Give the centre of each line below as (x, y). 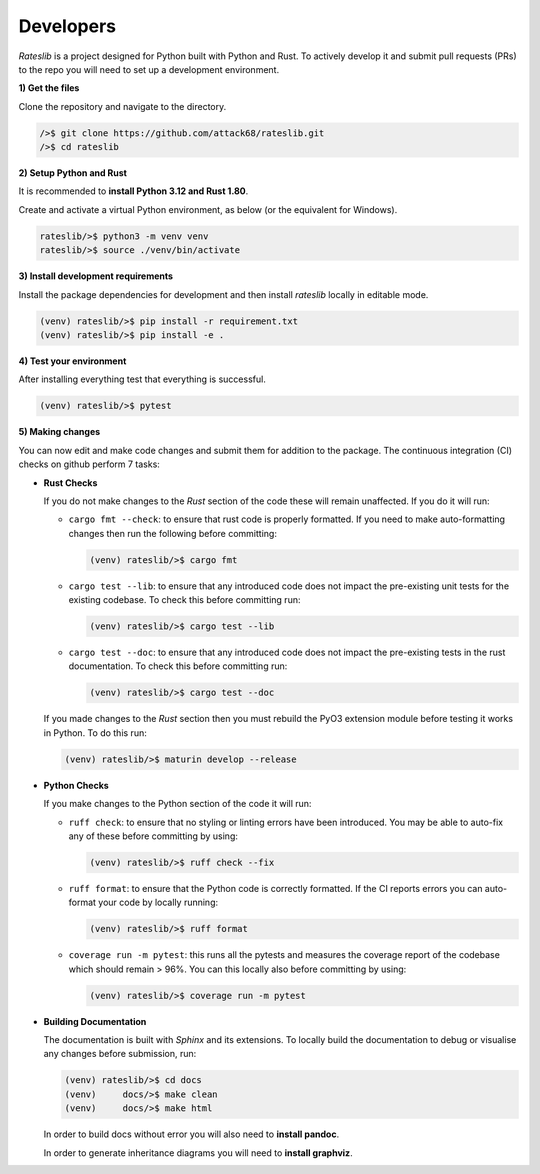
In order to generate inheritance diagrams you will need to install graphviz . (198, 1152)
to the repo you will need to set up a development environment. (149, 69)
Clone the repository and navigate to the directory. (122, 106)
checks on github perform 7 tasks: (89, 464)
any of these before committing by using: (153, 836)
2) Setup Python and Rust (72, 173)
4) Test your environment (72, 361)
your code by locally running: (158, 902)
